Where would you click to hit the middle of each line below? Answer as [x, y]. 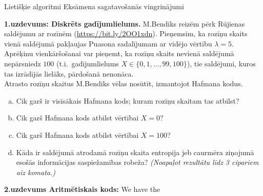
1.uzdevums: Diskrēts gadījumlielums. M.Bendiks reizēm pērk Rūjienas [125, 23]
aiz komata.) [36, 172]
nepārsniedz [23, 63]
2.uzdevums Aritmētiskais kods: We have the [82, 189]
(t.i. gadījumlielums [88, 63]
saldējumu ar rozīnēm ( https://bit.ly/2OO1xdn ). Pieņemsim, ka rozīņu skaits [126, 33]
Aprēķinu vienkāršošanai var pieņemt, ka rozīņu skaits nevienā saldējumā [119, 53]
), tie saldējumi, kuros [221, 63]
